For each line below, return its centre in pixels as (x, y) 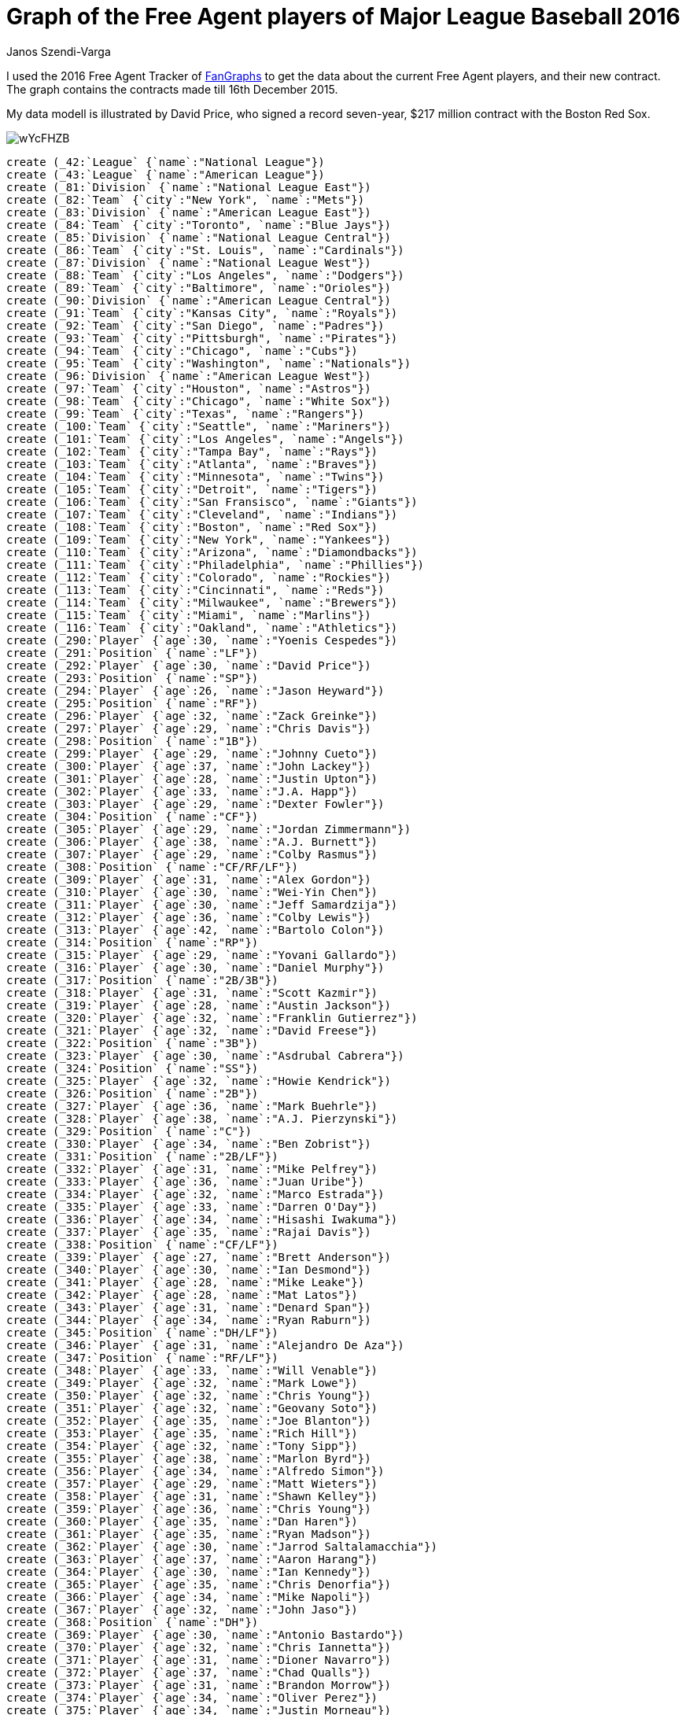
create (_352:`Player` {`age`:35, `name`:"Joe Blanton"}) (189, 1420)
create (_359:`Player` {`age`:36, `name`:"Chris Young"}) (189, 1508)
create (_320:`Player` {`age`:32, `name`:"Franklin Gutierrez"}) (212, 1018)
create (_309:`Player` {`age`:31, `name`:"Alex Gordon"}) (189, 879)
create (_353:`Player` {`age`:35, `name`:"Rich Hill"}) (182, 1433)
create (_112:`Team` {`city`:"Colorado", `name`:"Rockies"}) (199, 577)
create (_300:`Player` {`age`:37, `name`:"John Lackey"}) (189, 766)
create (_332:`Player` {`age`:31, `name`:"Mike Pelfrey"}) (192, 1169)
